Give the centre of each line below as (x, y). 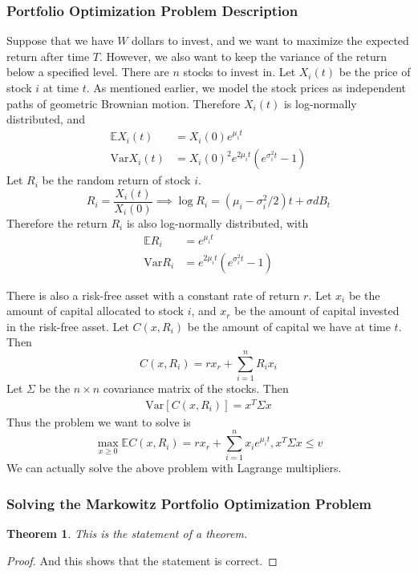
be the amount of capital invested (317, 311)
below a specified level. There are (88, 72)
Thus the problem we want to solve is (99, 421)
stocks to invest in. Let (239, 72)
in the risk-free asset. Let (68, 326)
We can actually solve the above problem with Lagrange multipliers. (174, 468)
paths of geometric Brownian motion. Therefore (124, 103)
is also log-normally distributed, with (217, 222)
